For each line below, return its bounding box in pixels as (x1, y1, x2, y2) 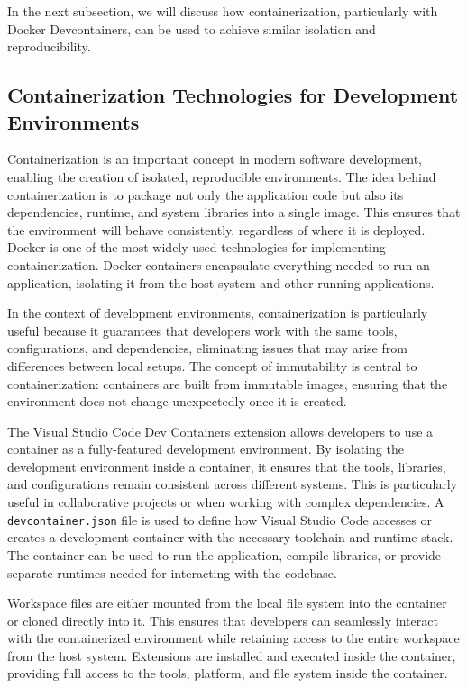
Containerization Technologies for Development (7, 81, 459, 109)
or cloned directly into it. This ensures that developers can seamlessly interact (7, 611, 438, 629)
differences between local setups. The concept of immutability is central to (7, 356, 417, 375)
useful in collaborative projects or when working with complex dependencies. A (7, 493, 444, 511)
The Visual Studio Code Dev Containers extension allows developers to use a (7, 421, 434, 440)
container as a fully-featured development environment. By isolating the (7, 439, 404, 458)
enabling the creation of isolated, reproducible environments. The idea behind (7, 167, 436, 186)
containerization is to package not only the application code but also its (7, 185, 404, 204)
